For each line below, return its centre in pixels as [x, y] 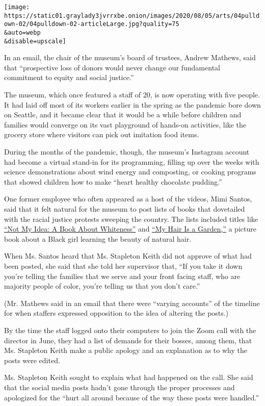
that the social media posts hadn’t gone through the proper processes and [120, 387]
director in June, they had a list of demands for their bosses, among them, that [128, 340]
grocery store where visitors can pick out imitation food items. [102, 134]
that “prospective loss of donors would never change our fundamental [112, 67]
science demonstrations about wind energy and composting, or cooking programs [130, 172]
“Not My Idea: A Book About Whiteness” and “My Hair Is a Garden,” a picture [130, 229]
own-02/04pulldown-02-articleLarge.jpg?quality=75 [92, 24]
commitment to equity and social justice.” [69, 77]
